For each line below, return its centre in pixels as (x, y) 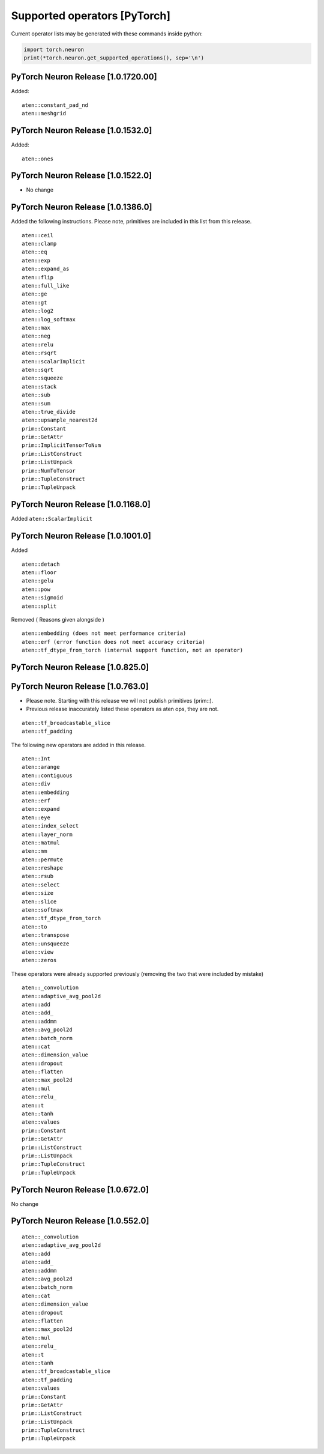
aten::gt (34, 302)
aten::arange (41, 767)
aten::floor (39, 573)
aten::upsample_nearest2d (60, 420)
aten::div (36, 784)
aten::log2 (38, 311)
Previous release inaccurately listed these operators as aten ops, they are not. (122, 709)
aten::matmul (41, 843)
